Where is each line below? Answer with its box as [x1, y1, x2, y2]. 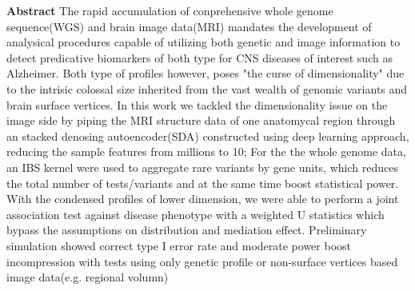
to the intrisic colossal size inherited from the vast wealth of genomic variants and [6, 80, 408, 97]
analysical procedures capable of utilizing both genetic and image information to [6, 34, 401, 50]
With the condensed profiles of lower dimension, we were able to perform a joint [6, 190, 399, 207]
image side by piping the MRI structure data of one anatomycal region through [6, 112, 396, 129]
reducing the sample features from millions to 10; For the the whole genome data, [6, 143, 406, 160]
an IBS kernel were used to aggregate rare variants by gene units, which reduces [6, 158, 398, 175]
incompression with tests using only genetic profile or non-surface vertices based [6, 253, 398, 269]
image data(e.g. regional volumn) [6, 269, 169, 285]
